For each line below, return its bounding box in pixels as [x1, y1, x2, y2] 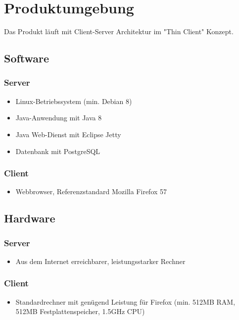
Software [4, 51, 49, 66]
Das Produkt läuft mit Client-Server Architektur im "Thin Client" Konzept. [4, 26, 234, 37]
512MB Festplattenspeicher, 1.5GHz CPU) [15, 306, 145, 317]
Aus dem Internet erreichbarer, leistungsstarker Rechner [15, 256, 186, 266]
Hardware [4, 211, 55, 226]
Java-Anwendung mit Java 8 [15, 112, 102, 123]
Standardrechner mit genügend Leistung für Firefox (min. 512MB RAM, [15, 296, 236, 307]
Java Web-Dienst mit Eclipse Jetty [15, 129, 121, 139]
